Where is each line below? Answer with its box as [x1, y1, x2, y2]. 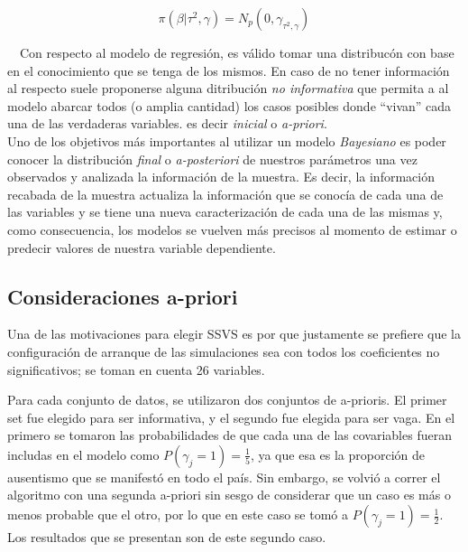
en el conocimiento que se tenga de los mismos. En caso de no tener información [7, 61, 450, 80]
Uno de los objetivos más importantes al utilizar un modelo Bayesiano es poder [7, 131, 446, 150]
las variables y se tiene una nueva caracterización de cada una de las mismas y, [7, 202, 443, 221]
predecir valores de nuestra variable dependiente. [7, 238, 276, 257]
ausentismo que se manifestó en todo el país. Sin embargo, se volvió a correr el [7, 467, 441, 486]
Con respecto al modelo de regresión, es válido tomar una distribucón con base [19, 43, 454, 61]
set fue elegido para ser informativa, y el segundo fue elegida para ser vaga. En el [7, 407, 455, 426]
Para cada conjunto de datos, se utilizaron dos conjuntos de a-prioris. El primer [7, 390, 447, 409]
